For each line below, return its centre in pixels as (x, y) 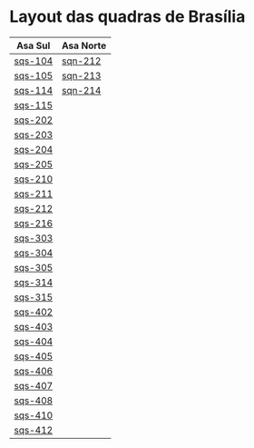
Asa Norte (84, 45)
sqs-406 (34, 371)
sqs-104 (34, 61)
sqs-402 (34, 312)
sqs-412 (34, 430)
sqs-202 (34, 120)
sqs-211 (34, 194)
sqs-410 (34, 415)
